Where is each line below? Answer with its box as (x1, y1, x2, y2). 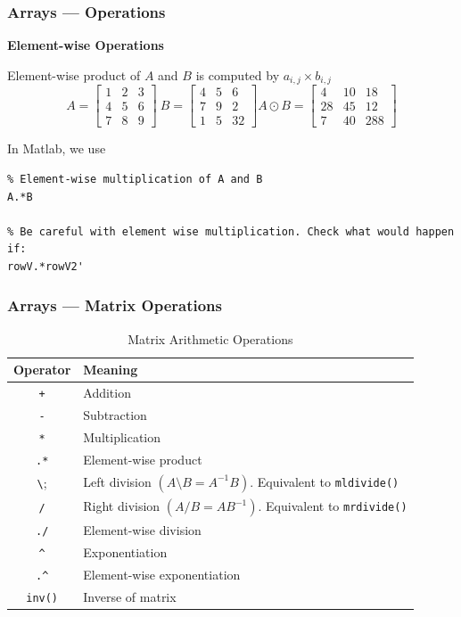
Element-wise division (83, 521, 202, 539)
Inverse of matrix (83, 588, 177, 606)
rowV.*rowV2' (7, 259, 84, 273)
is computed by (195, 65, 280, 84)
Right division (83, 497, 161, 515)
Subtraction (83, 406, 147, 424)
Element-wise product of (7, 65, 141, 84)
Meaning (83, 360, 138, 379)
